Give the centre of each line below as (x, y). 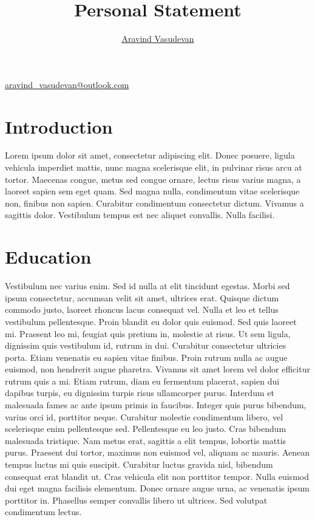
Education (48, 257)
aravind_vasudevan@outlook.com (67, 84)
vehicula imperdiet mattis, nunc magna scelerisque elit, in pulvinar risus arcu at (154, 167)
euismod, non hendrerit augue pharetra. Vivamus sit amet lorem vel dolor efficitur (157, 369)
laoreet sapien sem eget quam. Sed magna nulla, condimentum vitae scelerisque (152, 191)
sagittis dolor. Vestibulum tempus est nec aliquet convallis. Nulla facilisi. (140, 215)
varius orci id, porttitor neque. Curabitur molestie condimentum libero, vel (144, 416)
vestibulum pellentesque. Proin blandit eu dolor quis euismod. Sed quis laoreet (151, 321)
